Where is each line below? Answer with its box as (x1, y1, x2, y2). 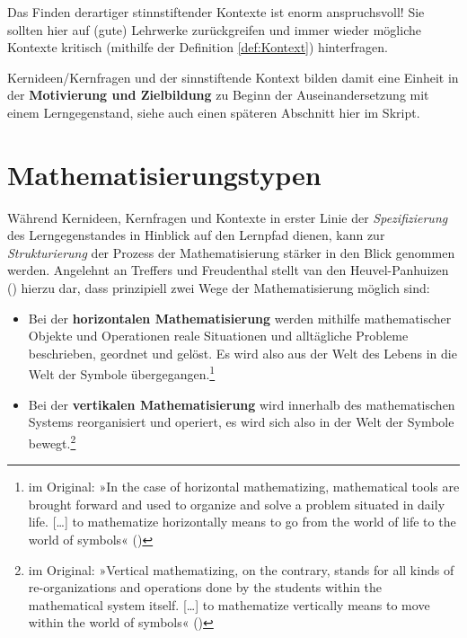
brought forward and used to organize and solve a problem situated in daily (28, 494, 445, 513)
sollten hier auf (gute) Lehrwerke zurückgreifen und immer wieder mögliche (7, 20, 421, 39)
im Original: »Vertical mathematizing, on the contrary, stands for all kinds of (28, 560, 454, 579)
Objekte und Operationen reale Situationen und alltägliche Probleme (28, 326, 409, 345)
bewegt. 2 (28, 430, 76, 452)
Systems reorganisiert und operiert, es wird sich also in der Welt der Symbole (28, 412, 454, 431)
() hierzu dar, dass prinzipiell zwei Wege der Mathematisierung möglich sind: (7, 279, 430, 297)
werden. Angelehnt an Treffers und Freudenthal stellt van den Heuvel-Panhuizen (7, 261, 449, 279)
